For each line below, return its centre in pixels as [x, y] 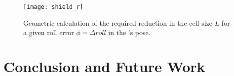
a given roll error [49, 32]
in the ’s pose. [129, 32]
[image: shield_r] [53, 7]
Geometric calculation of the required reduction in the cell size [118, 22]
